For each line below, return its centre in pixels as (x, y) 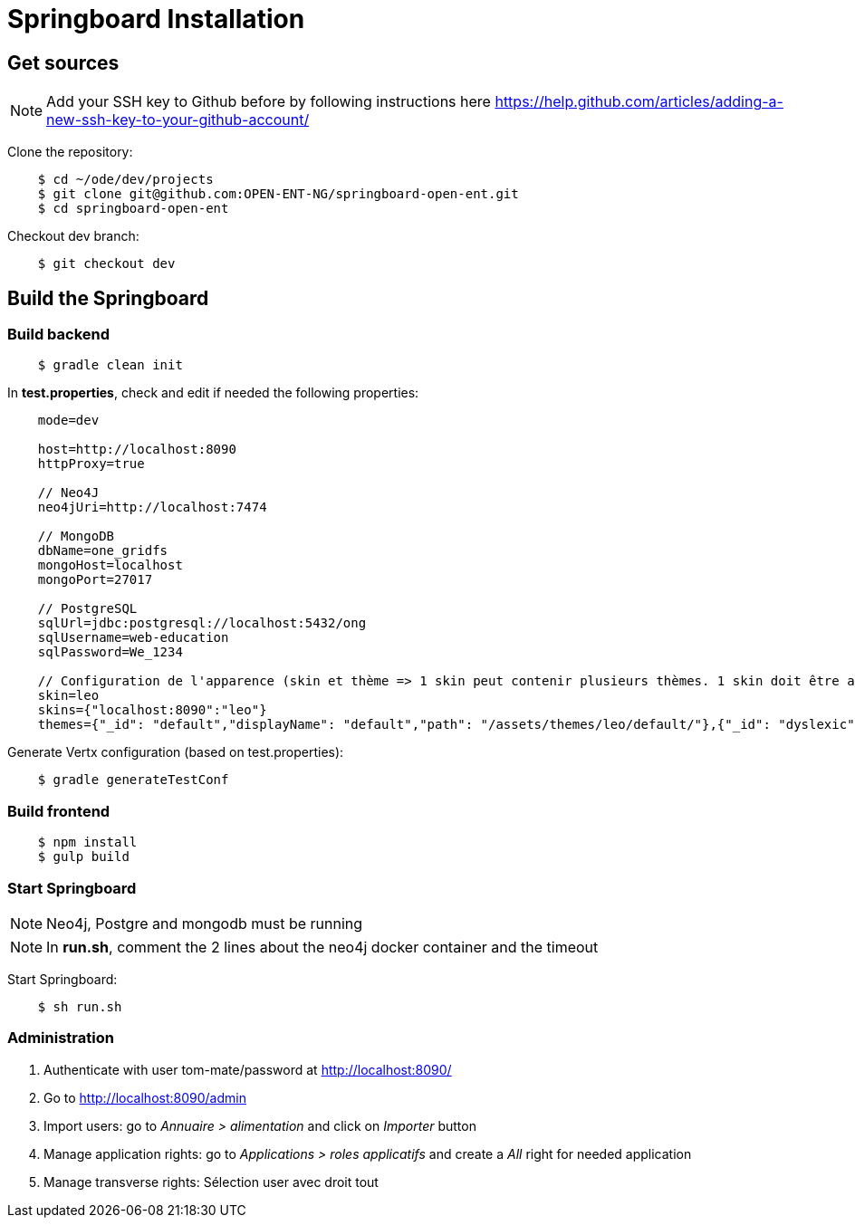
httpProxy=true (91, 464)
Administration (61, 1038)
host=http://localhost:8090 (137, 450)
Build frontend (59, 811)
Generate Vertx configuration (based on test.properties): (176, 752)
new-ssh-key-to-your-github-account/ (178, 120)
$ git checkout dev (106, 264)
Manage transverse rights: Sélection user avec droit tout (211, 1182)
